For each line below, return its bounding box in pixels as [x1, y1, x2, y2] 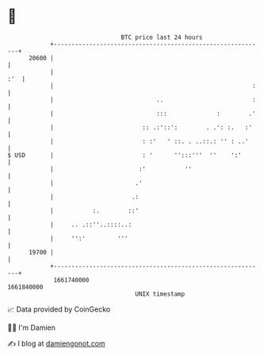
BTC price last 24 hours [120, 33, 203, 41]
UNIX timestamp [135, 289, 185, 298]
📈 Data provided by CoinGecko [7, 304, 111, 314]
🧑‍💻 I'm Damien [7, 323, 56, 332]
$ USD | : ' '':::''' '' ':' [7, 151, 242, 159]
